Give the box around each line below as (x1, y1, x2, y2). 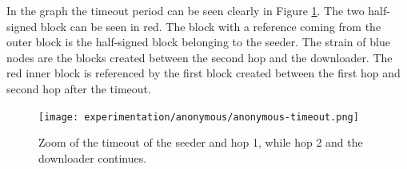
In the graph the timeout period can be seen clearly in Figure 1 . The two (6, 2, 365, 18)
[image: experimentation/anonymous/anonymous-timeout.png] (38, 111, 359, 123)
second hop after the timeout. (6, 80, 151, 96)
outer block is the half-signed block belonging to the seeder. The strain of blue (6, 33, 390, 50)
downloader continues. (38, 149, 147, 166)
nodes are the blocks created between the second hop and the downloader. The (6, 49, 393, 65)
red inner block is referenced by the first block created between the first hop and (6, 65, 401, 81)
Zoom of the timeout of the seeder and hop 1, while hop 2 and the (38, 134, 363, 151)
